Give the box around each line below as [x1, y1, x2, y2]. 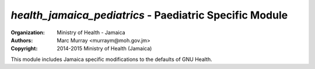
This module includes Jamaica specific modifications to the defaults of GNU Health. [10, 56, 212, 63]
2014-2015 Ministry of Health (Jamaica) [57, 45, 152, 52]
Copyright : [10, 45, 38, 52]
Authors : [10, 37, 33, 43]
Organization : [10, 29, 45, 36]
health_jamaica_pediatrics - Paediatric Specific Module [10, 9, 288, 21]
